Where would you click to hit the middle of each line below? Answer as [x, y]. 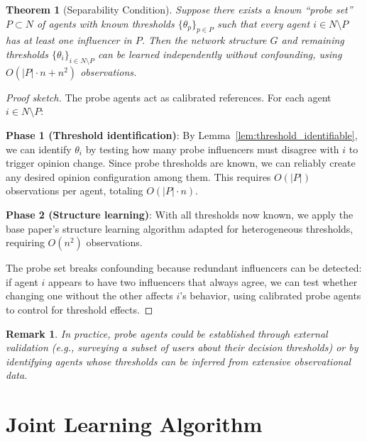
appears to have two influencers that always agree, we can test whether [203, 281]
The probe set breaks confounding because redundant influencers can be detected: [184, 268]
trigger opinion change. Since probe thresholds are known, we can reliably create [181, 163]
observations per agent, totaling [75, 190]
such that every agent [264, 23]
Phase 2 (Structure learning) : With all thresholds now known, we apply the [180, 214]
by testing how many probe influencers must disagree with [212, 149]
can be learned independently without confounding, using [220, 54]
